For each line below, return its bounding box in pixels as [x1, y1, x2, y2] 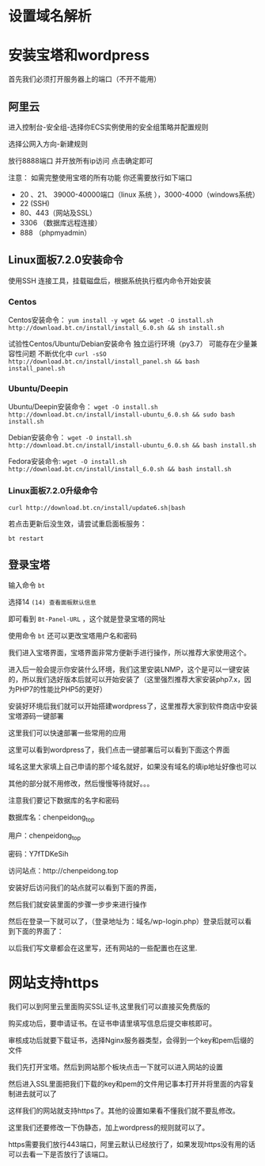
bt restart [8, 535, 44, 543]
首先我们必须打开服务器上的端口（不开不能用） [8, 75, 161, 84]
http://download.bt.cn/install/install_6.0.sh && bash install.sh [8, 466, 232, 474]
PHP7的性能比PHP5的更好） [14, 685, 107, 694]
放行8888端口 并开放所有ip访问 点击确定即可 [8, 155, 153, 165]
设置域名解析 [8, 7, 93, 25]
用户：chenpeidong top [8, 830, 81, 842]
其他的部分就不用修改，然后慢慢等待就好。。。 [8, 779, 154, 788]
